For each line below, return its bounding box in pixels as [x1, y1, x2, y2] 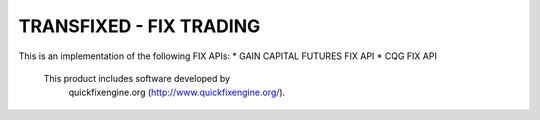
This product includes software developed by [43, 72, 230, 84]
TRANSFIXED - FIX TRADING [18, 15, 261, 37]
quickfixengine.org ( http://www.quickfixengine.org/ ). [68, 86, 286, 99]
